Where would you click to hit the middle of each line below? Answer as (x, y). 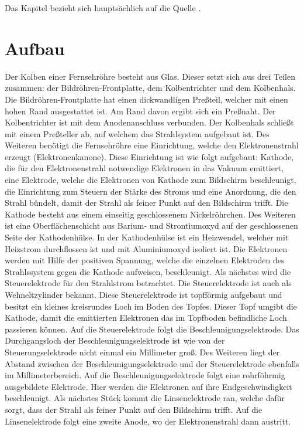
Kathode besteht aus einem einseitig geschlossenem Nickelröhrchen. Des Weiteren (150, 214)
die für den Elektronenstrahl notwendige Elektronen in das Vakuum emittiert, (144, 168)
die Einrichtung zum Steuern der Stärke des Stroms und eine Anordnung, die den (151, 191)
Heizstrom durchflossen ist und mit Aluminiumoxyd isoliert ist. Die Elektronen (146, 248)
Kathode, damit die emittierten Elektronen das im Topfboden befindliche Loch (146, 318)
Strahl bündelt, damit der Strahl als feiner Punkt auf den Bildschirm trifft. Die (146, 203)
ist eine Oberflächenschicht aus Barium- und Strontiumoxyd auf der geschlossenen (151, 225)
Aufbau (35, 48)
